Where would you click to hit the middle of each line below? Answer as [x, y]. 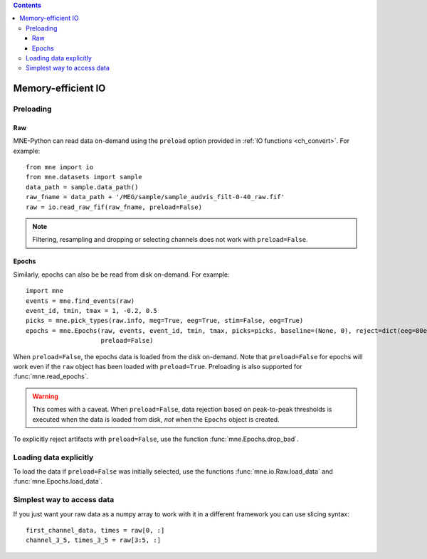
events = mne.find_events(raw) [80, 301]
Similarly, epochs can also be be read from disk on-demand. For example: [122, 275]
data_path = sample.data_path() [82, 187]
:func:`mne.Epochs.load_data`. [58, 481]
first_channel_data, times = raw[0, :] [95, 530]
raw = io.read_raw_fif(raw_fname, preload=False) [114, 207]
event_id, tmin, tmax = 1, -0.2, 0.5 [92, 310]
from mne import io [60, 167]
